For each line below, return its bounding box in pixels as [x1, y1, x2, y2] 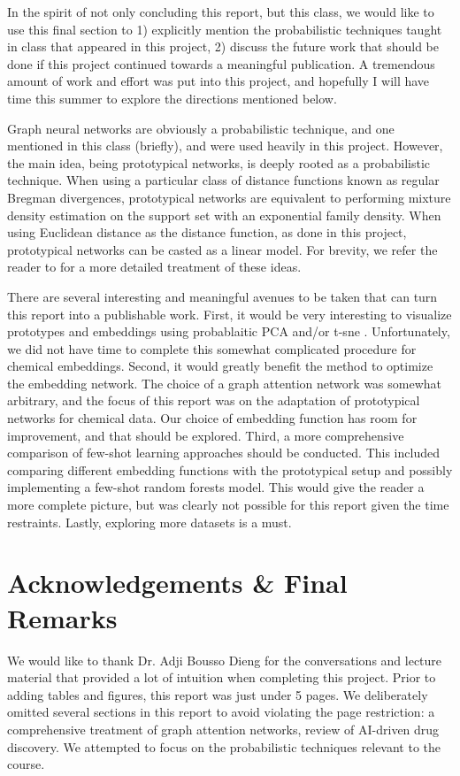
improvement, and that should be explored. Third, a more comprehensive [7, 426, 404, 444]
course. [7, 755, 45, 773]
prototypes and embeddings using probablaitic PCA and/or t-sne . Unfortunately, [7, 322, 450, 341]
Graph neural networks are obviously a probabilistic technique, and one [7, 119, 395, 137]
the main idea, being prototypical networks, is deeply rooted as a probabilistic [7, 153, 431, 172]
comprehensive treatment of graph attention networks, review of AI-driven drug [7, 719, 440, 738]
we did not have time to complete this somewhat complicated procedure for [7, 339, 417, 357]
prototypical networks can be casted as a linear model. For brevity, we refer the [7, 240, 438, 258]
